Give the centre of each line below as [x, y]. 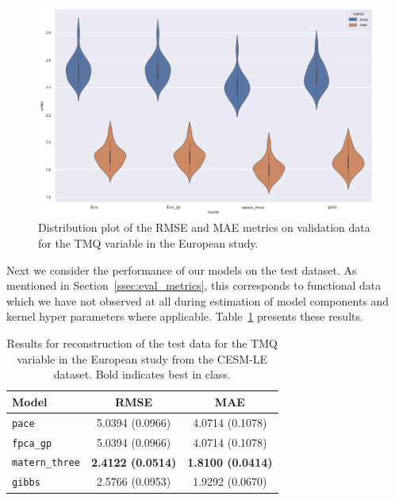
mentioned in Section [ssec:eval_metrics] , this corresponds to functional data [194, 285]
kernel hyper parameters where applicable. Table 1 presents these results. [185, 316]
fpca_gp [32, 443]
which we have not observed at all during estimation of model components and [198, 300]
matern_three [46, 463]
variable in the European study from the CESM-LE [142, 358]
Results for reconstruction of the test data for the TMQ [142, 343]
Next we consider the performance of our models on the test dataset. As [182, 269]
